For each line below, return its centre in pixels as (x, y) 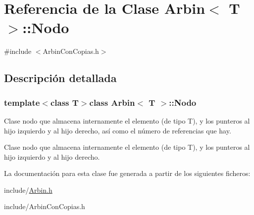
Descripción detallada (60, 78)
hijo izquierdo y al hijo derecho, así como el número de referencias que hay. (118, 130)
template (22, 102)
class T (64, 102)
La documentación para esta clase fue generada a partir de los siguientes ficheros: (127, 173)
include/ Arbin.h (28, 190)
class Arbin (112, 102)
